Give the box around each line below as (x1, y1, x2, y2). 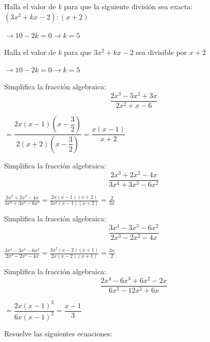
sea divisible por (136, 47, 187, 58)
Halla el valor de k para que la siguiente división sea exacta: (4, 1, 193, 11)
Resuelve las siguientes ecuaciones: (4, 328, 113, 338)
